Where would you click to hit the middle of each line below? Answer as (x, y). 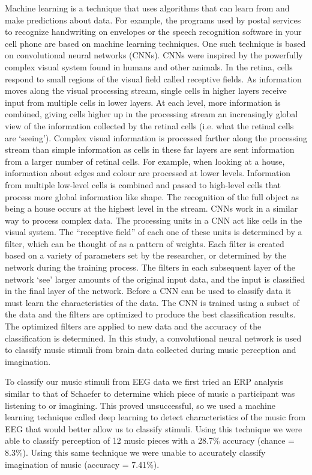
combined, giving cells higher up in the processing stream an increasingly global (151, 114)
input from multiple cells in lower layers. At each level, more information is (143, 102)
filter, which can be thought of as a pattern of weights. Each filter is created (145, 243)
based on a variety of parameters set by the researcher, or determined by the (146, 255)
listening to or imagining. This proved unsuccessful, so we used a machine (140, 405)
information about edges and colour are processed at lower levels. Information (148, 173)
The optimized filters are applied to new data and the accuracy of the (133, 326)
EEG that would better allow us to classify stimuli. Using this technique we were (154, 428)
